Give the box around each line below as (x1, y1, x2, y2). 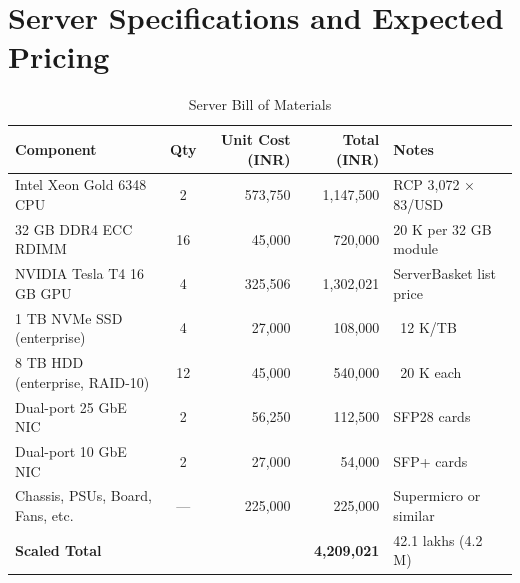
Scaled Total (15, 539, 102, 560)
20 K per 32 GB (393, 218, 492, 239)
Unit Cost (220, 128, 291, 149)
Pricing (8, 36, 110, 77)
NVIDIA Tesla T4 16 (15, 263, 144, 284)
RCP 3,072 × (393, 174, 475, 195)
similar (393, 505, 435, 525)
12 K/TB (400, 317, 457, 338)
